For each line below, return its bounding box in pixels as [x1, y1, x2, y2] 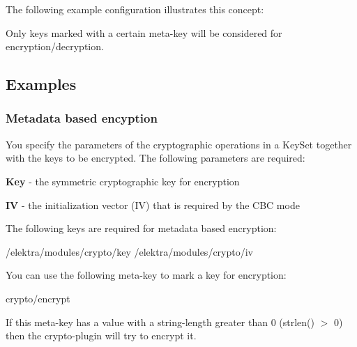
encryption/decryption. [6, 39, 104, 54]
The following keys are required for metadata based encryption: [6, 221, 277, 236]
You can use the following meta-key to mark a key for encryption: [6, 268, 287, 282]
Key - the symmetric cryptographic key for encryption [6, 173, 240, 188]
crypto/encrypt [6, 291, 70, 305]
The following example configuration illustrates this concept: [6, 2, 264, 16]
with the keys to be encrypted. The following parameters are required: [6, 151, 305, 165]
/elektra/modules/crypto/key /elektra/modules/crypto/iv [6, 244, 253, 259]
